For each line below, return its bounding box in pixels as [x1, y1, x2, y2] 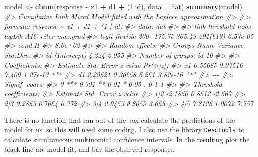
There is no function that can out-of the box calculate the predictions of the [4, 115, 235, 125]
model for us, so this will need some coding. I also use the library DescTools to [4, 124, 245, 135]
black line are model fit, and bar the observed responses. [4, 144, 175, 154]
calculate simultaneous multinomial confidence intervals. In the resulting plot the [4, 134, 250, 144]
